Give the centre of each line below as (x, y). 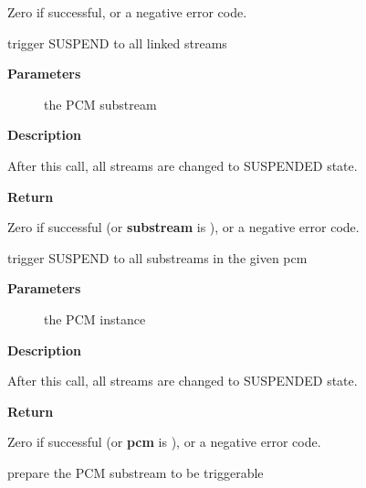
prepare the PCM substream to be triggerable (136, 472)
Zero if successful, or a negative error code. (127, 12)
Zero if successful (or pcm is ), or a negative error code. (164, 442)
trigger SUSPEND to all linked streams (117, 42)
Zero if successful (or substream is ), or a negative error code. (183, 227)
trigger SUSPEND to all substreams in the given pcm (157, 257)
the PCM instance (95, 318)
